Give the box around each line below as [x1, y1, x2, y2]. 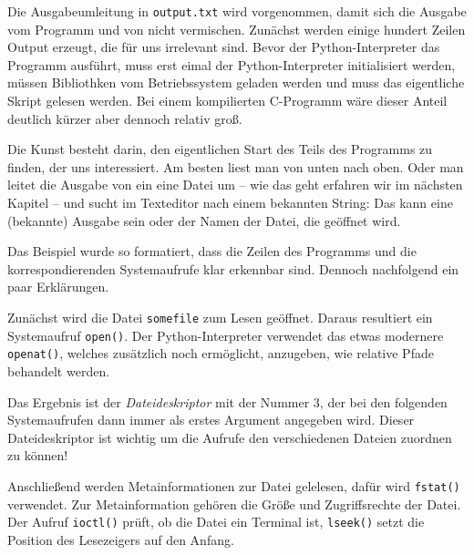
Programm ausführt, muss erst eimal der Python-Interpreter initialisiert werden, [7, 55, 456, 74]
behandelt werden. [7, 361, 110, 380]
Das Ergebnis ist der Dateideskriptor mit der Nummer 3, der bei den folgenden [7, 392, 448, 411]
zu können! [7, 446, 68, 465]
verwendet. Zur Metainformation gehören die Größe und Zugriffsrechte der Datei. [7, 494, 461, 513]
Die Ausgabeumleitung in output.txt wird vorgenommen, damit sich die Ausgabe [7, 2, 467, 20]
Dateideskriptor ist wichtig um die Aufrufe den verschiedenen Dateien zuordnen [7, 427, 452, 447]
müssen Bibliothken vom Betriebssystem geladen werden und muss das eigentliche [7, 73, 465, 92]
